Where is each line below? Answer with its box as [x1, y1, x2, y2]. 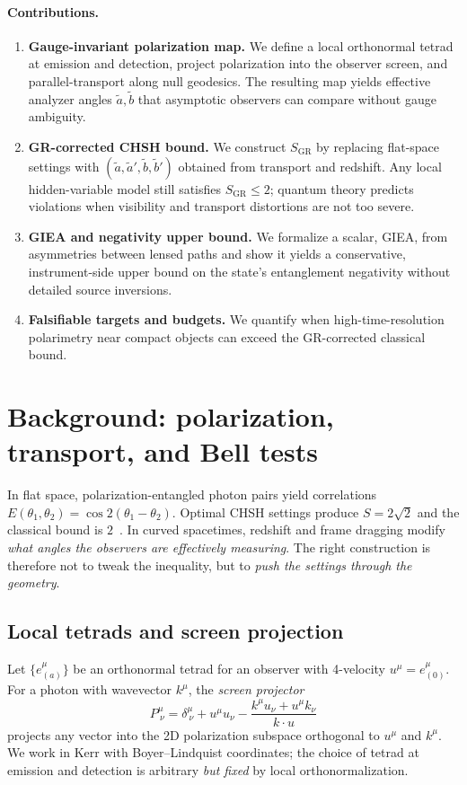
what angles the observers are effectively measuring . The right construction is [7, 538, 431, 557]
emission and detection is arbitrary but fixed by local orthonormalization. [7, 760, 409, 779]
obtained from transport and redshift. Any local [178, 156, 442, 175]
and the [417, 502, 460, 521]
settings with [28, 156, 100, 175]
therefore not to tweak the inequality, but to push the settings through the [7, 555, 412, 574]
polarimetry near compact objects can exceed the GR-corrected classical [28, 327, 426, 346]
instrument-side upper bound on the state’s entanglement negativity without [28, 261, 451, 280]
